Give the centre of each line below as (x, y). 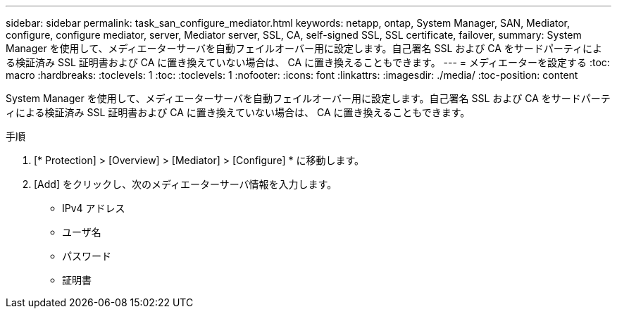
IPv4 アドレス (94, 208)
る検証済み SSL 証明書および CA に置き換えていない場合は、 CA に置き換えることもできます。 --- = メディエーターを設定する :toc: (308, 62)
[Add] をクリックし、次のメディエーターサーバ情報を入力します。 (186, 184)
